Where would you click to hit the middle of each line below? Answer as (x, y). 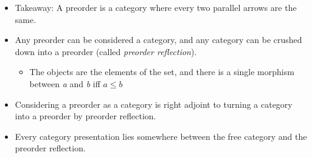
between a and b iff (65, 83)
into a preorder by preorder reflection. (85, 116)
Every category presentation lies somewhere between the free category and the (161, 136)
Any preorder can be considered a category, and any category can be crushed (158, 40)
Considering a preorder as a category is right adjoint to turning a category (154, 104)
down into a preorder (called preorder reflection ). (106, 51)
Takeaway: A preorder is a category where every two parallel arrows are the (156, 7)
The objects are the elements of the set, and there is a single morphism (162, 72)
